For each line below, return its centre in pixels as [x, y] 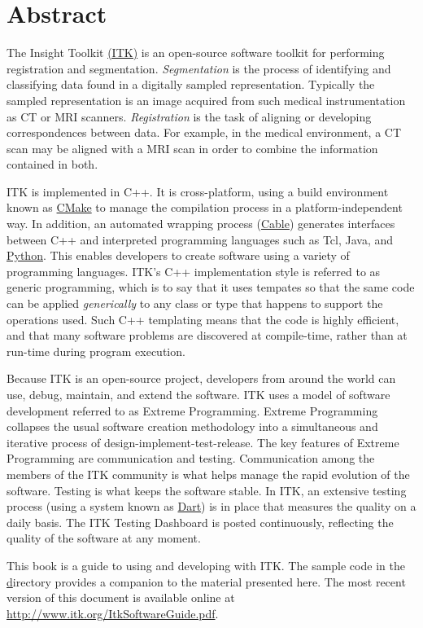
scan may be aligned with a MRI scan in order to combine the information [192, 148]
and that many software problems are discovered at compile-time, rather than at [207, 335]
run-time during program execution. [96, 351]
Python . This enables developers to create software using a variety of [178, 255]
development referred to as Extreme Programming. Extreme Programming [192, 410]
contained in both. [52, 164]
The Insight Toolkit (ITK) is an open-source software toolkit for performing [196, 53]
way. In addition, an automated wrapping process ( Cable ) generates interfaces [201, 224]
